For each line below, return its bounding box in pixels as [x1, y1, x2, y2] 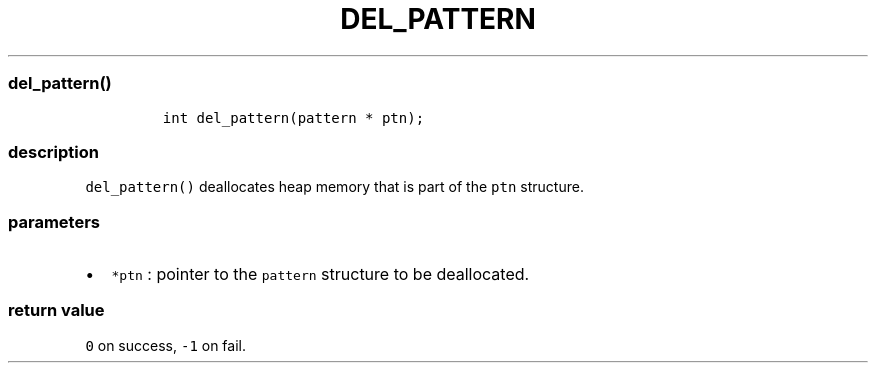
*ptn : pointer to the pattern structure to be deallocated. [111, 264, 530, 284]
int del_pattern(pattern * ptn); [162, 109, 425, 126]
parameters [8, 211, 100, 232]
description [8, 141, 99, 162]
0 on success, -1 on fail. [85, 336, 246, 354]
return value [8, 300, 105, 321]
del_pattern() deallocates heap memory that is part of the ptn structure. [85, 178, 584, 196]
